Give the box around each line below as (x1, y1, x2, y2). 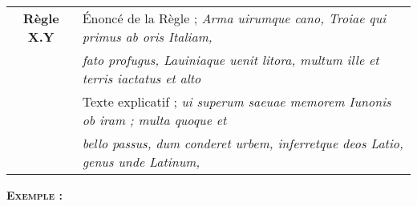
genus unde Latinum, (82, 152, 200, 171)
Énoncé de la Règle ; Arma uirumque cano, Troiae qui (82, 9, 387, 27)
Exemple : (6, 187, 63, 203)
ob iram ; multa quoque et (82, 111, 227, 129)
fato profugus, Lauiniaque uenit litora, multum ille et (82, 50, 379, 69)
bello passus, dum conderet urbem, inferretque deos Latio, (82, 134, 403, 152)
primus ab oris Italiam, (82, 27, 213, 46)
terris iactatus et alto (82, 69, 201, 87)
